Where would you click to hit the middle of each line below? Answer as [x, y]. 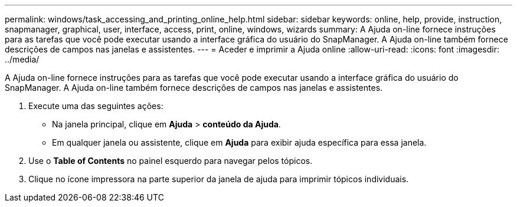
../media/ [22, 59]
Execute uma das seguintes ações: [96, 106]
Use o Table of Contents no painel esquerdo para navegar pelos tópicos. [171, 161]
